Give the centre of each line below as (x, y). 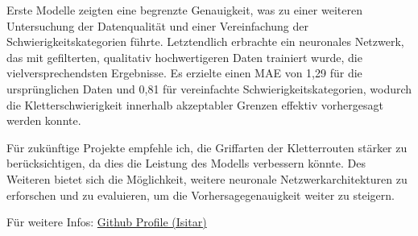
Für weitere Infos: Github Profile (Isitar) (107, 222)
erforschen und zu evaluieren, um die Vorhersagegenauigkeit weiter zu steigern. (201, 195)
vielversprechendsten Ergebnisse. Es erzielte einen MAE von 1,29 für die (184, 73)
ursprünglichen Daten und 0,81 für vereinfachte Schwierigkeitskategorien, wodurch (209, 88)
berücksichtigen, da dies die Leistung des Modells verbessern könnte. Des (186, 163)
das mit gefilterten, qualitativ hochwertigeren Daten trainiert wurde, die (184, 57)
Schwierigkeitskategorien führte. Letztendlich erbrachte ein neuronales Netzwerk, (205, 41)
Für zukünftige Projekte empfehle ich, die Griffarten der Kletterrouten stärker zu (207, 147)
